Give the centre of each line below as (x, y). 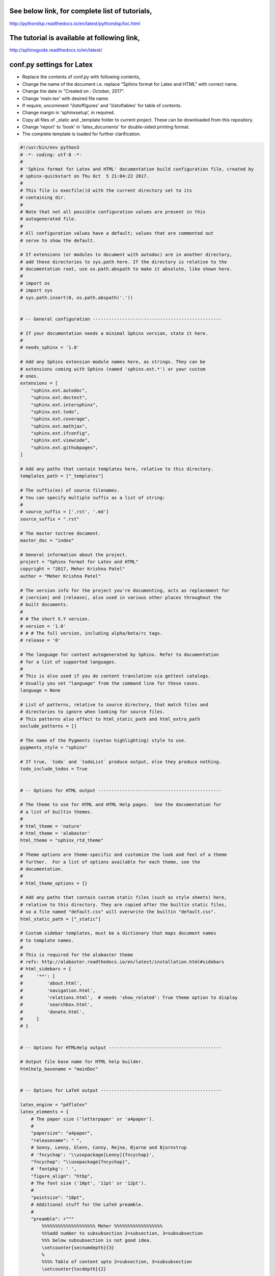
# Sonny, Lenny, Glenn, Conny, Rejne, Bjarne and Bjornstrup (109, 1148)
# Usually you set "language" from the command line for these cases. (110, 683)
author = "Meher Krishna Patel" (61, 576)
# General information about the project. (74, 555)
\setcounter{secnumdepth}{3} (78, 1247)
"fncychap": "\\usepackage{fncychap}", (81, 1162)
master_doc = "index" (47, 540)
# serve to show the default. (58, 240)
